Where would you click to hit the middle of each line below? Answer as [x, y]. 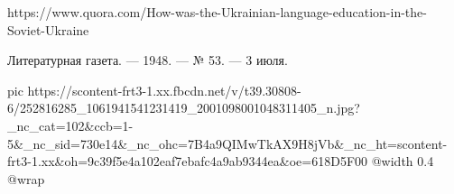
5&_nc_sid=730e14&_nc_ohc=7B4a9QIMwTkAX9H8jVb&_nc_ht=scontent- [227, 143]
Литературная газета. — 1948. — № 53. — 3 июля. [148, 60]
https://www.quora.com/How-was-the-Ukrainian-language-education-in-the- [217, 12]
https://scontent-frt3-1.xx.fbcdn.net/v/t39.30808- [164, 90]
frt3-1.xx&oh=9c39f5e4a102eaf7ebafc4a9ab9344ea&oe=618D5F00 [188, 161]
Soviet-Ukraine [48, 29]
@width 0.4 [403, 161]
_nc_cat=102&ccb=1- [70, 125]
